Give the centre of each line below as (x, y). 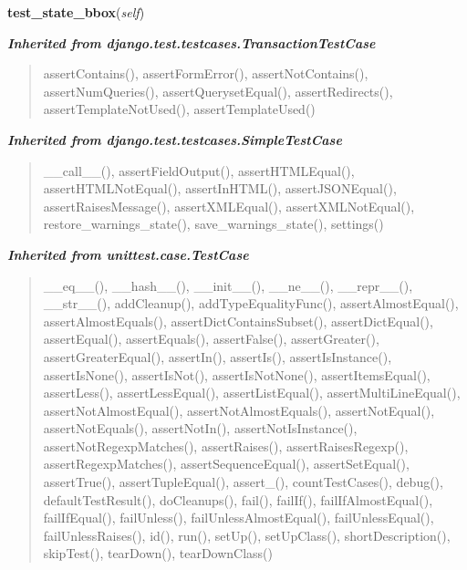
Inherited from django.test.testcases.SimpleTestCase (175, 139)
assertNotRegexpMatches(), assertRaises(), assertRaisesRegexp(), (226, 446)
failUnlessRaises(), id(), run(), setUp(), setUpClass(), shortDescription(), (247, 535)
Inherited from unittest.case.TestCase (128, 254)
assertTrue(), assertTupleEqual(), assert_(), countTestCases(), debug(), (243, 482)
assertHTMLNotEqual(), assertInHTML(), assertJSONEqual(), (220, 188)
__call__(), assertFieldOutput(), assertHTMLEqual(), (199, 170)
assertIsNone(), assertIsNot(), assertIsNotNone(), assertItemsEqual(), (237, 374)
